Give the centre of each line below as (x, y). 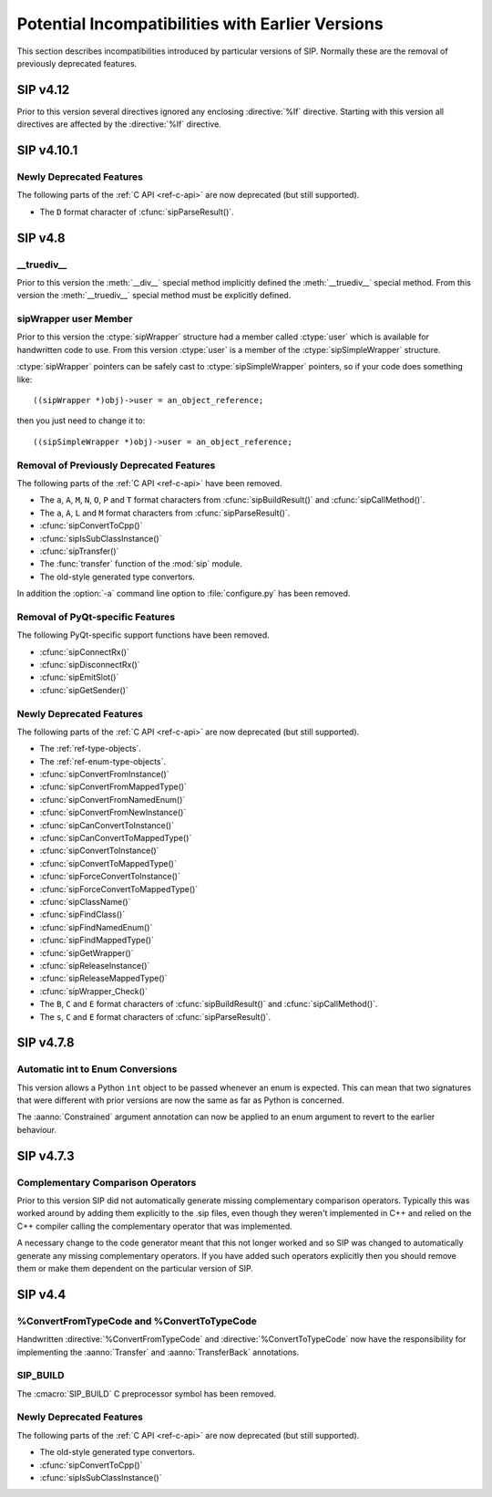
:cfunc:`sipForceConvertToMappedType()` (119, 889)
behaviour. (37, 1129)
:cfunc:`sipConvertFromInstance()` (104, 774)
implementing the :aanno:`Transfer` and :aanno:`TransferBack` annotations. (158, 1352)
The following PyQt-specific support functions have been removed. (143, 635)
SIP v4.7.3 (46, 1155)
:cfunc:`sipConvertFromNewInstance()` (113, 813)
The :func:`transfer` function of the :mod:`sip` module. (141, 564)
